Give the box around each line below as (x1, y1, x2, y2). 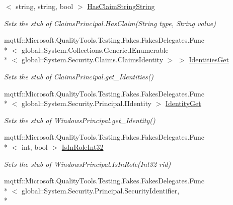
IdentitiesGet (189, 54, 229, 65)
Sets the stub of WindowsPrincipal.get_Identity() (4, 115, 156, 125)
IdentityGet (165, 98, 201, 109)
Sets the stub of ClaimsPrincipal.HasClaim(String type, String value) (4, 18, 216, 28)
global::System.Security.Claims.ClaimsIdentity (21, 54, 164, 65)
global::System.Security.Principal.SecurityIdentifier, (21, 185, 180, 195)
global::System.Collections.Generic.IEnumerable (21, 44, 169, 55)
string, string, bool (16, 1, 73, 11)
